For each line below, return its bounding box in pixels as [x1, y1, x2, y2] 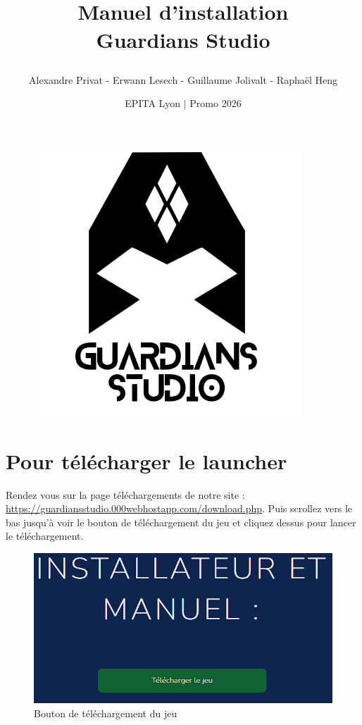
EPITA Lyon [125, 96, 181, 111]
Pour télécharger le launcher [6, 446, 287, 475]
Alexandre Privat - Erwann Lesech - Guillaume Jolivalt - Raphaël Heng [29, 72, 337, 87]
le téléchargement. [6, 528, 84, 543]
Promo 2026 [189, 96, 242, 111]
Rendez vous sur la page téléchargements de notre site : [6, 487, 245, 502]
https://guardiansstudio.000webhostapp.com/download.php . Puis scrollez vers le [6, 501, 353, 516]
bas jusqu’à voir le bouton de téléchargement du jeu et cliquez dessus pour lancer [6, 514, 356, 529]
